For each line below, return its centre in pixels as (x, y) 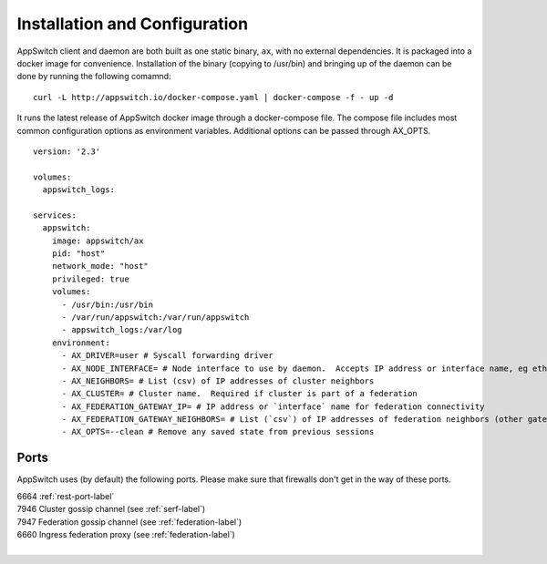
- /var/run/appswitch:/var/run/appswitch (155, 317)
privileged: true (90, 279)
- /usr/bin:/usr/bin (108, 304)
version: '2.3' (67, 151)
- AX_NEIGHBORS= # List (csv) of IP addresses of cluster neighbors (218, 381)
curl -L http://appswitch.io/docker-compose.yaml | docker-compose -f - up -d (213, 97)
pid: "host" (78, 254)
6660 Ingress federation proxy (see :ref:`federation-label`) (126, 534)
